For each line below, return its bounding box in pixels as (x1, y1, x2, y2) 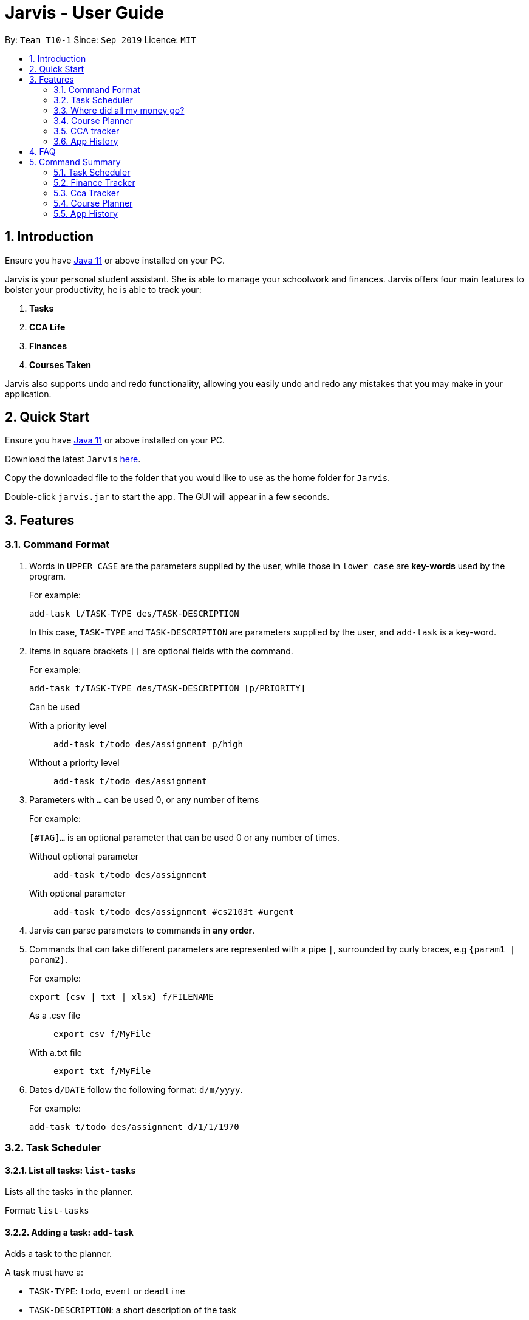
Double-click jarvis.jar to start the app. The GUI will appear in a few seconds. (5, 491, 330, 502)
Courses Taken (29, 359, 92, 370)
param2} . (29, 954, 68, 965)
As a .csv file (29, 1010, 81, 1021)
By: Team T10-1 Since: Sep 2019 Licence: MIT (5, 34, 196, 45)
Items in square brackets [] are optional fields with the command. (29, 645, 293, 656)
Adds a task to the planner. (5, 1248, 112, 1259)
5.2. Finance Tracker (53, 177, 135, 188)
